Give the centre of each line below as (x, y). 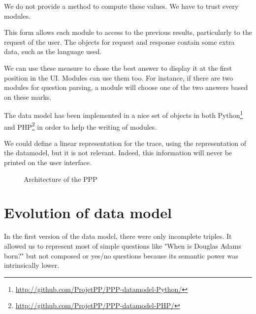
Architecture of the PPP (61, 179)
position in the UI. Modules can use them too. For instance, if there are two (119, 77)
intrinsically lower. (32, 265)
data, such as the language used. (53, 51)
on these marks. (28, 97)
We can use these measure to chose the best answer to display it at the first (118, 68)
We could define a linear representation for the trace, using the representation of (125, 143)
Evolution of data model (88, 213)
